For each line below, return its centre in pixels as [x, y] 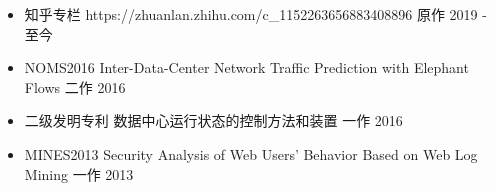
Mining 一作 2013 [79, 173]
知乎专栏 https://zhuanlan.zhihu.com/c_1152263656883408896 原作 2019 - [255, 14]
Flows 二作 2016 [75, 86]
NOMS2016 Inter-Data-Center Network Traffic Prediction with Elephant [246, 67]
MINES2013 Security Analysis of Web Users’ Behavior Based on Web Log [251, 153]
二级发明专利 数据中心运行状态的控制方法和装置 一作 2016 [213, 120]
